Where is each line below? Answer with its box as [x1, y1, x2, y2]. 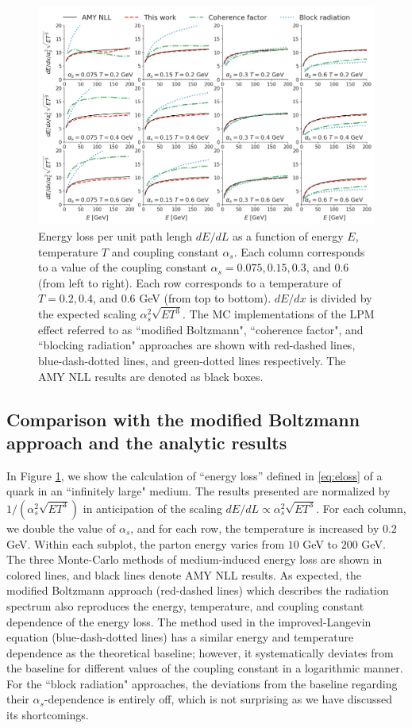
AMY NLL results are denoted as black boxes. [38, 368, 264, 384]
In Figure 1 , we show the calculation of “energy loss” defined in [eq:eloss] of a [6, 467, 383, 483]
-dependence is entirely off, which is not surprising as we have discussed [44, 691, 393, 707]
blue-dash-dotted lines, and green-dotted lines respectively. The [38, 352, 346, 368]
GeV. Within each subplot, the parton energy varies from [6, 535, 285, 552]
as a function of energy [232, 227, 344, 244]
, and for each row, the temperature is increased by [130, 519, 379, 536]
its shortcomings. [6, 707, 89, 723]
